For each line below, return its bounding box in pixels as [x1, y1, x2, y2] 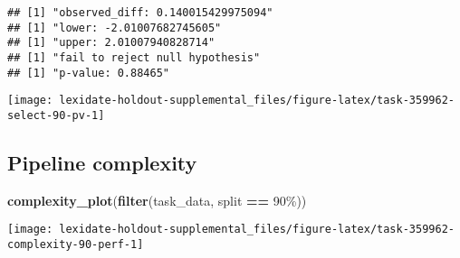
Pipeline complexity [7, 148, 197, 176]
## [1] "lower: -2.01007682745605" [7, 21, 222, 34]
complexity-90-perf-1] [7, 238, 144, 252]
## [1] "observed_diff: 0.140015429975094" [7, 6, 273, 19]
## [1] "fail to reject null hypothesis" [7, 51, 261, 64]
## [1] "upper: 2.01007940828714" [7, 36, 216, 50]
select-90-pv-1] [7, 108, 105, 122]
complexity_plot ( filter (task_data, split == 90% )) [7, 190, 307, 209]
